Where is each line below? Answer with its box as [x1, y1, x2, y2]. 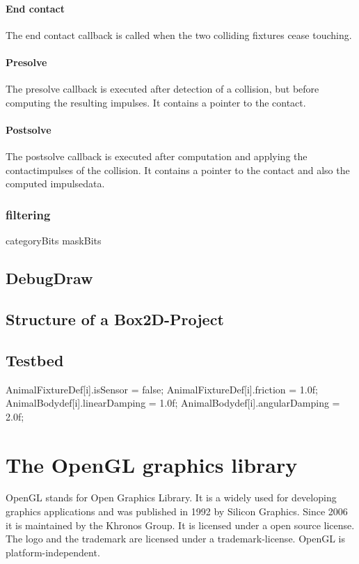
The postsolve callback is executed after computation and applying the [6, 149, 308, 164]
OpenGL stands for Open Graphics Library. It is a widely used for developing [6, 490, 337, 505]
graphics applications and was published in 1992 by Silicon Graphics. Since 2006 [6, 504, 348, 519]
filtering [6, 205, 51, 223]
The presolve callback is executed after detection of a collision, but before [6, 81, 319, 96]
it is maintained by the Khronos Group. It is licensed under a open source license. [6, 517, 355, 532]
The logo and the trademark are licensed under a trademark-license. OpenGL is [6, 531, 346, 546]
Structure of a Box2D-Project [6, 308, 224, 329]
